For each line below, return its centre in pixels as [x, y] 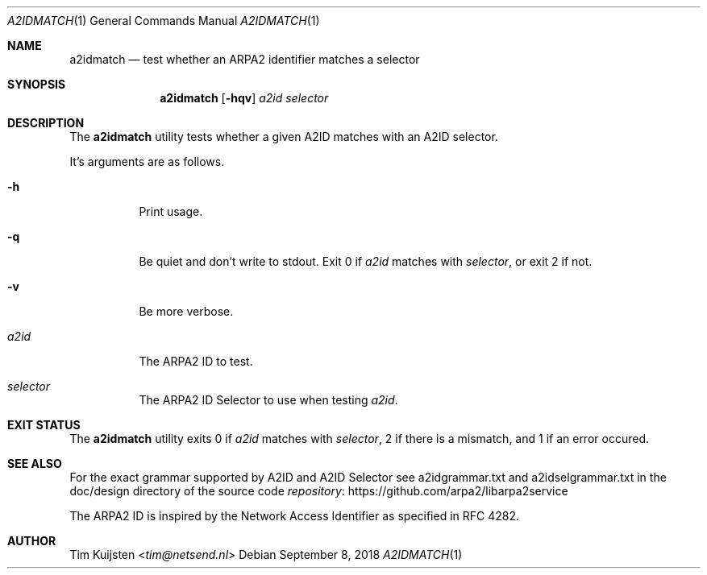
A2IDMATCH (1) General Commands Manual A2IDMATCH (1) [164, 21]
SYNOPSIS [37, 84]
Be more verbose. [186, 311]
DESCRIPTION [46, 123]
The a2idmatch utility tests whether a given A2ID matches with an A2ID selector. [284, 137]
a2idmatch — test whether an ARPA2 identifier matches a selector [245, 59]
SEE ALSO [35, 463]
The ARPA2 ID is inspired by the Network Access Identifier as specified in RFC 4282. [295, 516]
